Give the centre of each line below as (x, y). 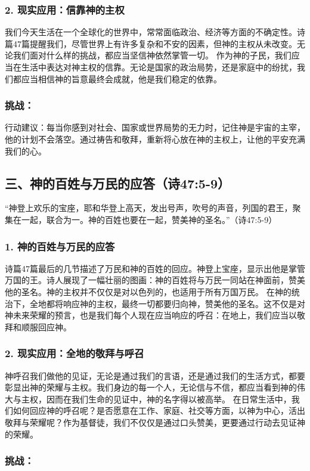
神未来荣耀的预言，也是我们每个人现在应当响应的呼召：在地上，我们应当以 (151, 315)
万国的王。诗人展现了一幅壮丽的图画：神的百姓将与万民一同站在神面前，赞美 (155, 280)
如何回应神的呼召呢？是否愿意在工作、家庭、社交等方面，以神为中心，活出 (159, 410)
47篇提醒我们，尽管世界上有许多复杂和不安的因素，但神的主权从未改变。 (155, 43)
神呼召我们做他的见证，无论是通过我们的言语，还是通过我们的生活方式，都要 (155, 375)
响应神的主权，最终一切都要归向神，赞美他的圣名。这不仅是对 (184, 303)
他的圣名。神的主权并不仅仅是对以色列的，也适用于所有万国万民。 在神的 (148, 291)
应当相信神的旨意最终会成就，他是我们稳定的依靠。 (121, 78)
